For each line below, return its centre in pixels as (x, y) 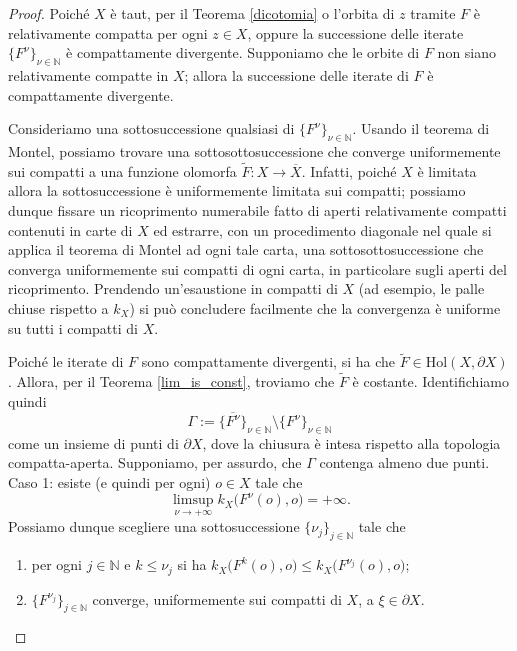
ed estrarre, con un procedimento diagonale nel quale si (322, 229)
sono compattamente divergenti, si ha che (268, 361)
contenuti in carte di (70, 229)
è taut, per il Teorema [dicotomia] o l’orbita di (252, 13)
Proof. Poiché (49, 13)
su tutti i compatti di (73, 327)
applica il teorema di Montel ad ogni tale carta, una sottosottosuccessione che (246, 249)
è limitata (447, 170)
